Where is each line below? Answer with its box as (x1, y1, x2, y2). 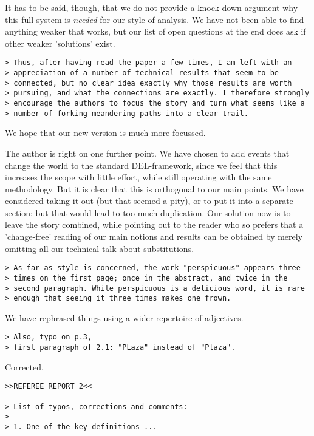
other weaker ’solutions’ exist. (5, 36, 115, 49)
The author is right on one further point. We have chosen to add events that (5, 146, 290, 159)
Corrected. (5, 360, 44, 373)
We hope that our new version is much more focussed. (5, 126, 206, 139)
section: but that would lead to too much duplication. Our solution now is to (5, 206, 291, 219)
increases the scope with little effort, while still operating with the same (5, 171, 272, 183)
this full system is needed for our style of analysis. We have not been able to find (5, 13, 304, 26)
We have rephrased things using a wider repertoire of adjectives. (5, 311, 244, 324)
